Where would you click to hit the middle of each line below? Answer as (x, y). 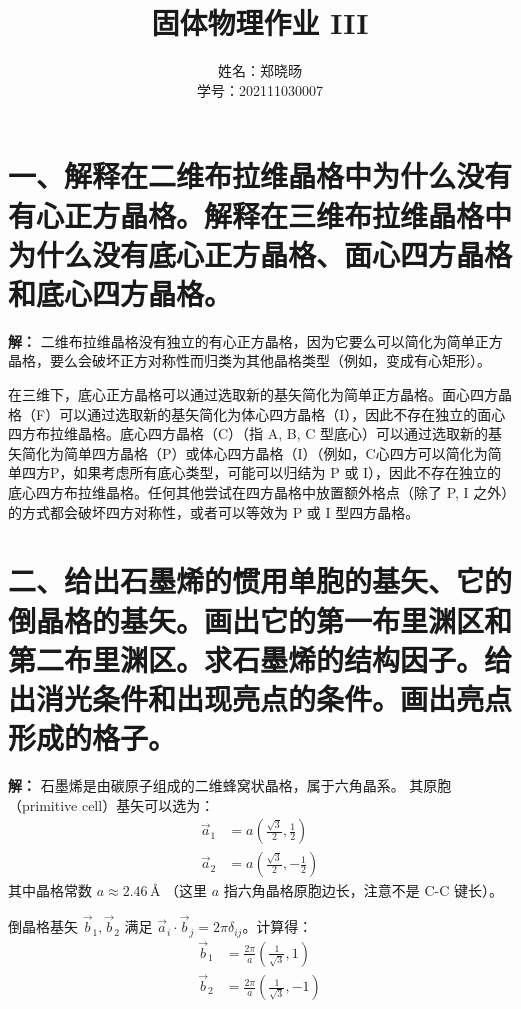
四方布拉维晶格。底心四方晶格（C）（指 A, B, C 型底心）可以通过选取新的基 (255, 433)
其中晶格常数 (50, 890)
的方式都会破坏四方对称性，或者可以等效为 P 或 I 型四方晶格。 (214, 511)
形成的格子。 (92, 737)
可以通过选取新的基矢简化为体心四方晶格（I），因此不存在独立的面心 (282, 413)
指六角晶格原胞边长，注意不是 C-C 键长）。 (363, 890)
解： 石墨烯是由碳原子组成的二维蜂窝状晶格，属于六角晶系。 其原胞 (230, 785)
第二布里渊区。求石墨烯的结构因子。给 (260, 658)
